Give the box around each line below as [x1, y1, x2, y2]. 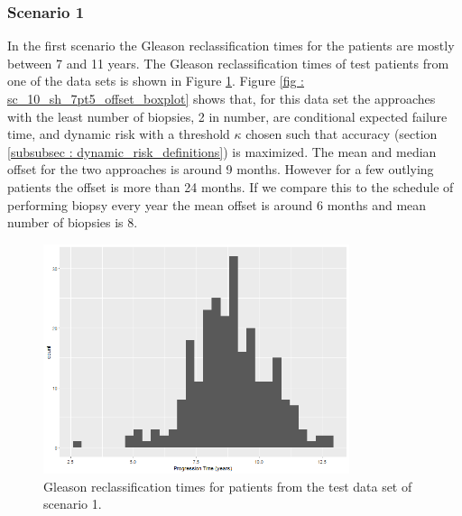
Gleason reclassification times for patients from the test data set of [43, 476, 412, 495]
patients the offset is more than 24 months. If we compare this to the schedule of [7, 177, 454, 196]
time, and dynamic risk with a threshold [7, 124, 230, 143]
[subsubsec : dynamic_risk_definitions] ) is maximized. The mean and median [7, 142, 437, 161]
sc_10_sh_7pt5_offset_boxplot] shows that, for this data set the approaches [7, 89, 436, 107]
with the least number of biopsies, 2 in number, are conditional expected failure [7, 106, 448, 125]
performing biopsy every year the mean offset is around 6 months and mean [7, 195, 427, 214]
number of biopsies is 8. [7, 213, 138, 232]
